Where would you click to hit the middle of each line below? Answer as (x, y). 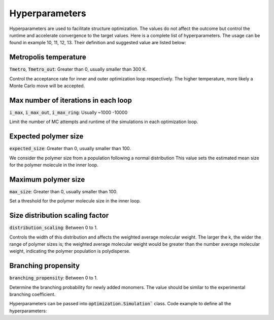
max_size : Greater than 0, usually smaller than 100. (63, 191)
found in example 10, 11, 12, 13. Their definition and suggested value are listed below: (98, 43)
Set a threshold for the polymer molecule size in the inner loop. (75, 201)
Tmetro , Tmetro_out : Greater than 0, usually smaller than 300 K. (78, 69)
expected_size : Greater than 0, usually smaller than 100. (70, 149)
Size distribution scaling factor (59, 215)
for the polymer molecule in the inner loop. (54, 165)
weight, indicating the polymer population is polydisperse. (70, 251)
